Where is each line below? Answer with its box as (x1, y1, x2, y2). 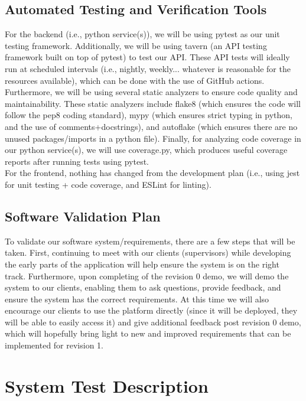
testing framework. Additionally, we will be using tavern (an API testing (5, 39, 267, 51)
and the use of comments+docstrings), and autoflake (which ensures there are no (5, 120, 298, 132)
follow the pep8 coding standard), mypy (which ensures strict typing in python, (5, 109, 292, 121)
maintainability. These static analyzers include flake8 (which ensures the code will (5, 97, 301, 109)
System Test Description (5, 373, 209, 397)
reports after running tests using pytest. (5, 155, 149, 167)
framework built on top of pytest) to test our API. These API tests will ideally (5, 51, 290, 63)
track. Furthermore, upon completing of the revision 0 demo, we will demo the (5, 269, 289, 282)
